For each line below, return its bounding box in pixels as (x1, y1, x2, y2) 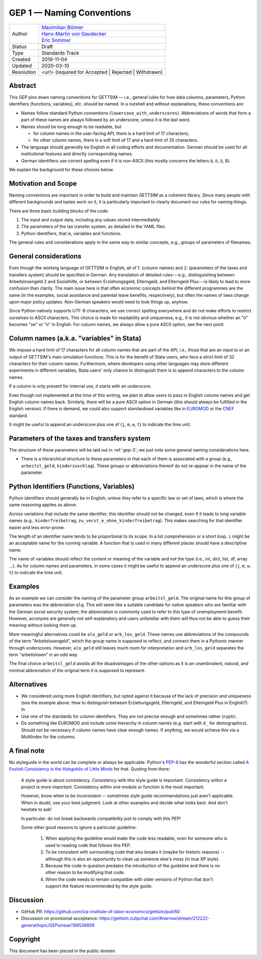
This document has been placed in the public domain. (9, 948, 116, 954)
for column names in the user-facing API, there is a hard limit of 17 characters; (33, 130, 189, 136)
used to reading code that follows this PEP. (45, 842, 131, 848)
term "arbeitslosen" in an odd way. (9, 651, 79, 657)
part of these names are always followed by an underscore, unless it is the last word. (21, 117, 191, 123)
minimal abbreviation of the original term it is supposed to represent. (9, 667, 146, 673)
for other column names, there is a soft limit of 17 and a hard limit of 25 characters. (33, 137, 198, 143)
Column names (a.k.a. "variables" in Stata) (9, 334, 142, 343)
